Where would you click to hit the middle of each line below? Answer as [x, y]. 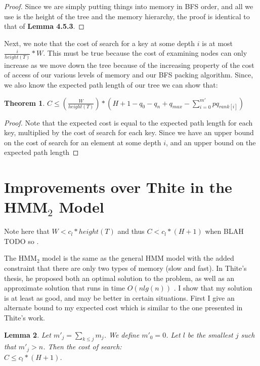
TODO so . [21, 241]
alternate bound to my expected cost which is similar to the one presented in [123, 308]
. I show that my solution [213, 288]
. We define [122, 334]
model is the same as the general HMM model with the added [138, 258]
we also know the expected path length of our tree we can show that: [111, 84]
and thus [131, 231]
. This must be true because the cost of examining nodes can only [145, 53]
